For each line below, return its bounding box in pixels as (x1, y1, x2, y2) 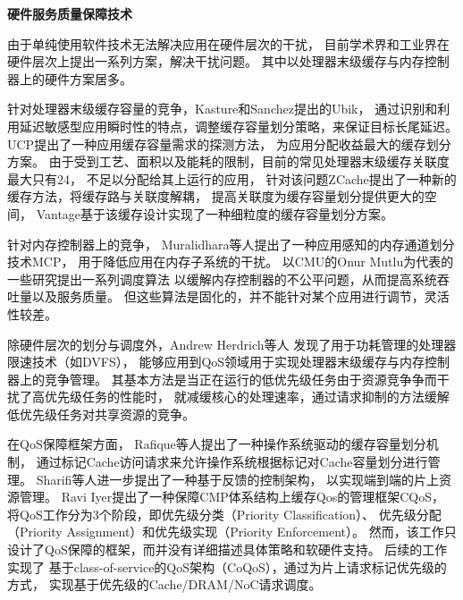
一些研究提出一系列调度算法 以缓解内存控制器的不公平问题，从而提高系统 (7, 269, 437, 288)
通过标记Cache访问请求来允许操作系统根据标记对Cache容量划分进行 (36, 452, 428, 471)
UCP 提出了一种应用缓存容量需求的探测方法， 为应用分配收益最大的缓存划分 (7, 134, 451, 153)
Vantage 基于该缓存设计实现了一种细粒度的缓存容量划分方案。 (36, 204, 394, 223)
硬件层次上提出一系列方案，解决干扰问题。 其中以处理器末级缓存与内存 (7, 52, 425, 71)
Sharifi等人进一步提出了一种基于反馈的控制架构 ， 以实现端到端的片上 (36, 469, 440, 488)
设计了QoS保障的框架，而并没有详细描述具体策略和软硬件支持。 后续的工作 (7, 540, 448, 559)
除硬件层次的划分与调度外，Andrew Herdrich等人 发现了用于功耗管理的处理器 (7, 334, 457, 353)
